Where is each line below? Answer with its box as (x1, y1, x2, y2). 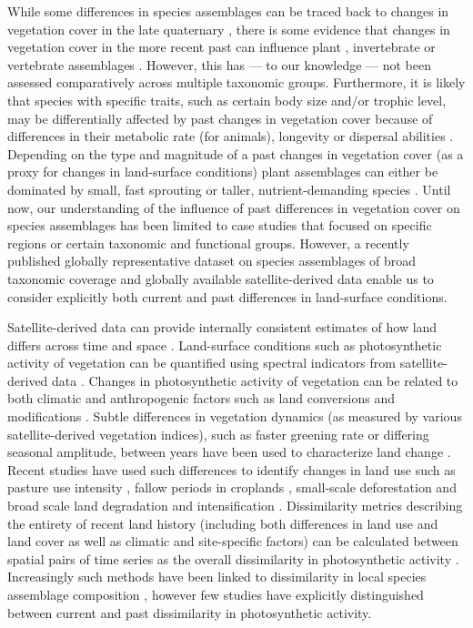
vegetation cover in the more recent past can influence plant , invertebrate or (7, 37, 436, 56)
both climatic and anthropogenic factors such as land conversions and (7, 389, 395, 408)
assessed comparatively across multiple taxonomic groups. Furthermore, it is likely (7, 73, 466, 92)
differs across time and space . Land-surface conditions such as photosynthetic (7, 335, 442, 354)
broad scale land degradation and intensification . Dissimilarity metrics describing (7, 496, 463, 515)
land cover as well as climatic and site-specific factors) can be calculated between (7, 532, 458, 551)
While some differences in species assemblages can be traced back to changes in (7, 2, 449, 20)
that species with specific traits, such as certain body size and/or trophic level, (7, 90, 447, 109)
